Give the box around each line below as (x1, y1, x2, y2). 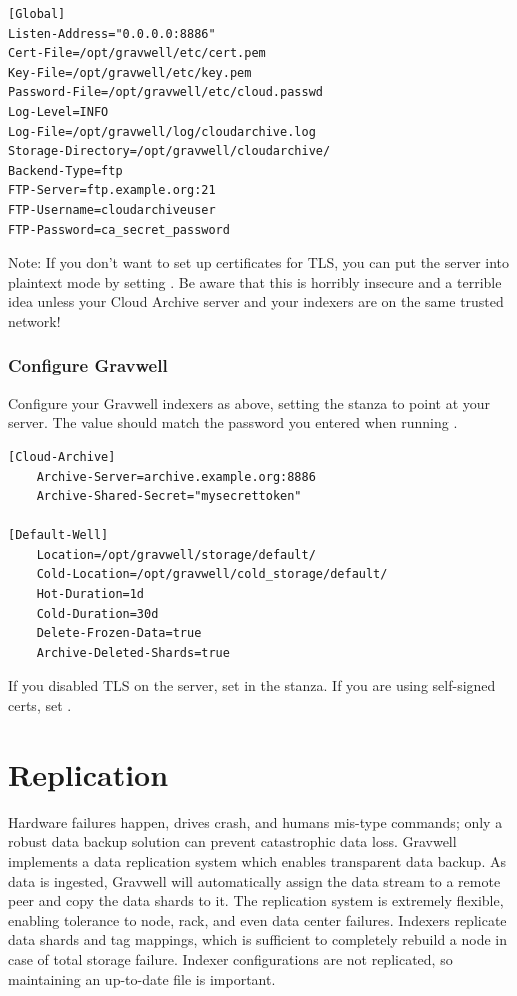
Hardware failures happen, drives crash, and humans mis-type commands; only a (8, 811, 503, 832)
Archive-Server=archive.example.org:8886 (36, 469, 316, 484)
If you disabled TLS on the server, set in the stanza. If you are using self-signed (8, 675, 496, 696)
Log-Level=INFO (8, 104, 109, 119)
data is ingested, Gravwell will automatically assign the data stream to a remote (8, 870, 501, 891)
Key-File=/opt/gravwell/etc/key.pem (8, 65, 252, 80)
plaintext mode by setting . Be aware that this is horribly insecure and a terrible (8, 271, 502, 292)
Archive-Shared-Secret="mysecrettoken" (36, 489, 302, 504)
